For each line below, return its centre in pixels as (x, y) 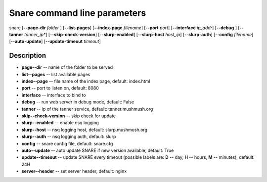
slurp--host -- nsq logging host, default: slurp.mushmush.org (85, 130)
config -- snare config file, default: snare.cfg (67, 143)
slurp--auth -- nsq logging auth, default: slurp (69, 136)
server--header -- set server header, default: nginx (74, 171)
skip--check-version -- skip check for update (69, 116)
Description (28, 56)
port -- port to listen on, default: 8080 (60, 88)
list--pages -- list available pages (56, 74)
